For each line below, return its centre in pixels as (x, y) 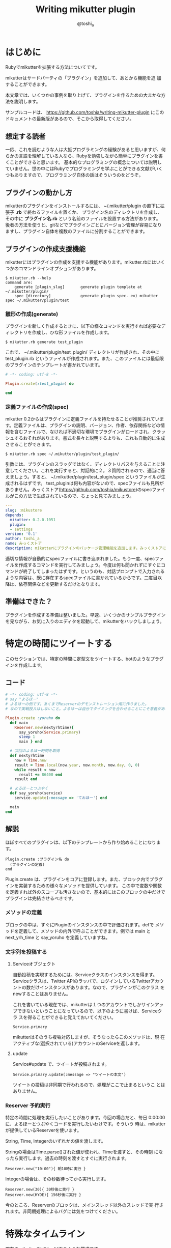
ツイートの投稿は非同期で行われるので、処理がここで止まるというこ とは (89, 1085)
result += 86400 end (40, 775)
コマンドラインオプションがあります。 (59, 268)
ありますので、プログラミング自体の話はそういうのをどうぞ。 (79, 175)
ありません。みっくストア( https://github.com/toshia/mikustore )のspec (79, 490)
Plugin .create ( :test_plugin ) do (39, 384)
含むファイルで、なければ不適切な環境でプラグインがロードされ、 (83, 432)
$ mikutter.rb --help (28, 278)
